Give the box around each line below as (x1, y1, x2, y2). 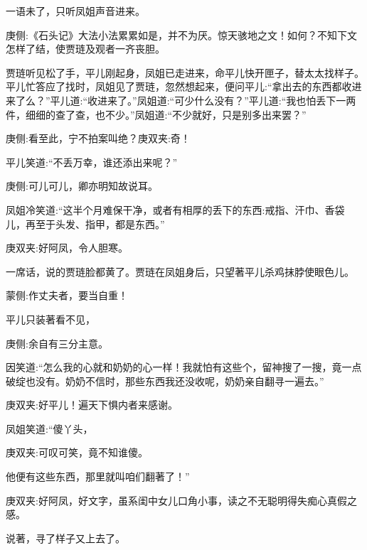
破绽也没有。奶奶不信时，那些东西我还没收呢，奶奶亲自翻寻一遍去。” (6, 373, 324, 388)
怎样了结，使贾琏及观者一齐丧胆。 (6, 41, 165, 56)
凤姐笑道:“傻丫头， (6, 421, 93, 436)
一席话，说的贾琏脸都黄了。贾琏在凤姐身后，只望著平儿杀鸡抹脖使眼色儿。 (6, 264, 354, 279)
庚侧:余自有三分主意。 (6, 335, 108, 350)
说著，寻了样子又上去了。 (6, 530, 125, 545)
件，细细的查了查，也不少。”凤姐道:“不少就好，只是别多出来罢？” (6, 107, 307, 122)
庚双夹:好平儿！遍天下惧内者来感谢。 (6, 397, 178, 412)
